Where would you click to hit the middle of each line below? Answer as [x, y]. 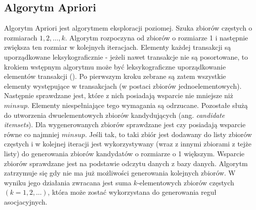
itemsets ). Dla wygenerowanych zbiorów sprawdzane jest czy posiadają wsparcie [125, 124]
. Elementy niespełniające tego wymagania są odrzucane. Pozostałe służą [138, 105]
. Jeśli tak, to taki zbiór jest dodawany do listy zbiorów [168, 134]
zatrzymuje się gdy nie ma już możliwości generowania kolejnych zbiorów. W [120, 173]
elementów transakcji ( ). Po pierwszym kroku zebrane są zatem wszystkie [115, 76]
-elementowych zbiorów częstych [186, 182]
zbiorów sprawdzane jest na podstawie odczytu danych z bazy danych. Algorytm [126, 163]
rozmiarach [21, 37]
